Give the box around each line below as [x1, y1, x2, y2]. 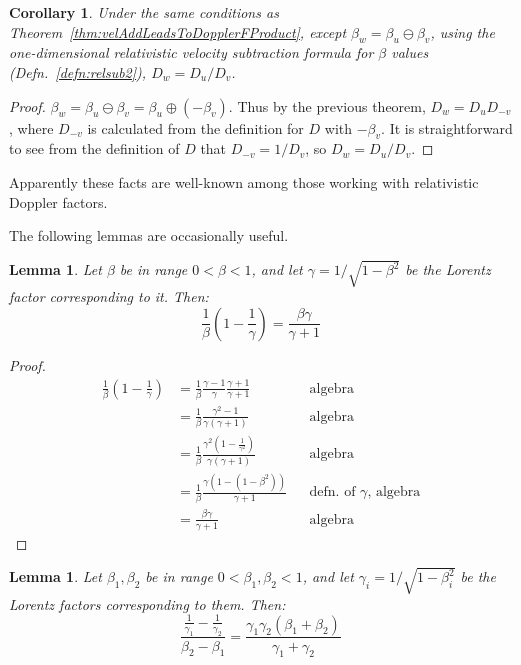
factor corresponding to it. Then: [9, 286, 209, 307]
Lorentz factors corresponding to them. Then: [9, 593, 286, 614]
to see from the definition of [9, 138, 180, 159]
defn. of [309, 485, 356, 500]
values [391, 42, 429, 63]
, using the [430, 21, 495, 42]
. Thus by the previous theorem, [228, 95, 426, 116]
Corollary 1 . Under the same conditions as [9, 2, 279, 22]
